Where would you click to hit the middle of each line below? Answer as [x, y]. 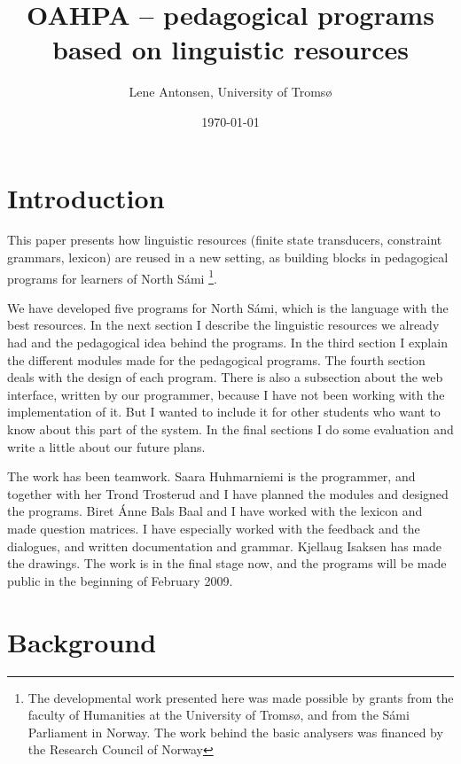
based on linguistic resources [230, 49]
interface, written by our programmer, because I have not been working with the [226, 394]
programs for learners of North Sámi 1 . [112, 277]
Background [82, 641]
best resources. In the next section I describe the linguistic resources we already [223, 325]
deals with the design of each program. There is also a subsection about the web [225, 377]
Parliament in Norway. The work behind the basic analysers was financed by [235, 732]
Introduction [86, 197]
